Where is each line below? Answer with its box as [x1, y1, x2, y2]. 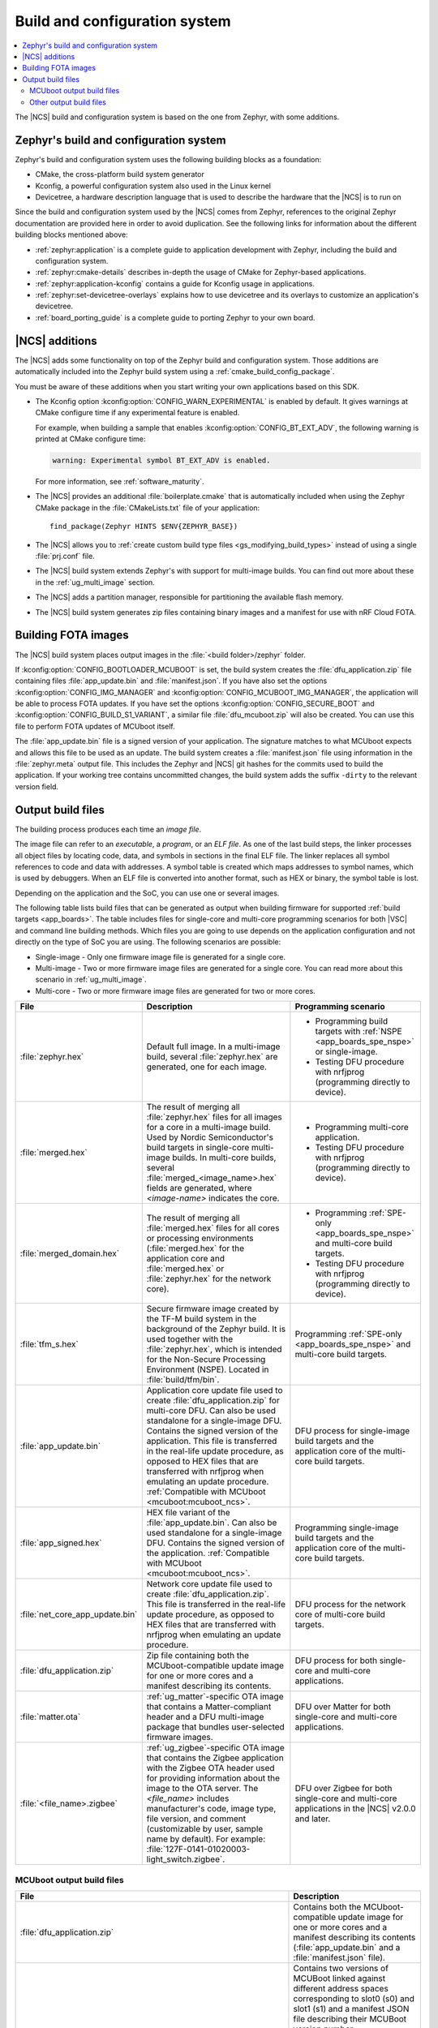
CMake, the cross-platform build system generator [35, 170, 204, 179]
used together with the [146, 1334, 234, 1345]
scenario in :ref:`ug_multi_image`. [35, 974, 147, 985]
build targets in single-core [146, 1142, 250, 1154]
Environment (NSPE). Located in [146, 1364, 269, 1375]
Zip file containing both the [146, 1650, 250, 1661]
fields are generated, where [146, 1183, 252, 1194]
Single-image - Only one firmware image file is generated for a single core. [35, 952, 286, 961]
